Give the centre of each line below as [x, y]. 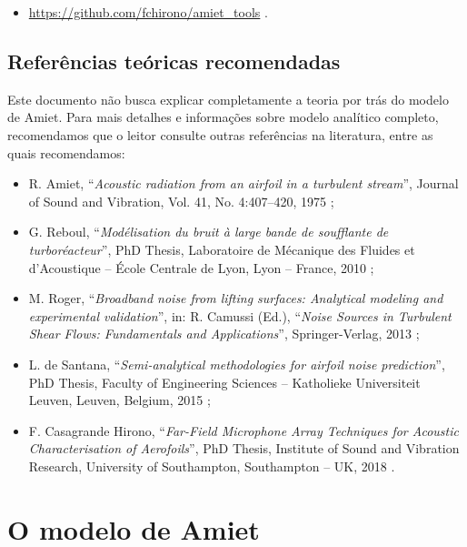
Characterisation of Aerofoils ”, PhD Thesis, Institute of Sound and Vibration [244, 448]
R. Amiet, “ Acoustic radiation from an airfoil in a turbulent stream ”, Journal [243, 183]
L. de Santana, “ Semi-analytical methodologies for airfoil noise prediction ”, [237, 364]
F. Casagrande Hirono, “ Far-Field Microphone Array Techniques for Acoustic [243, 430]
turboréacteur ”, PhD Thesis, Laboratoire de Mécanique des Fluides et [222, 249]
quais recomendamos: [66, 152]
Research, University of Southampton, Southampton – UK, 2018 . [212, 466]
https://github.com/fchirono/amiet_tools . [148, 12]
